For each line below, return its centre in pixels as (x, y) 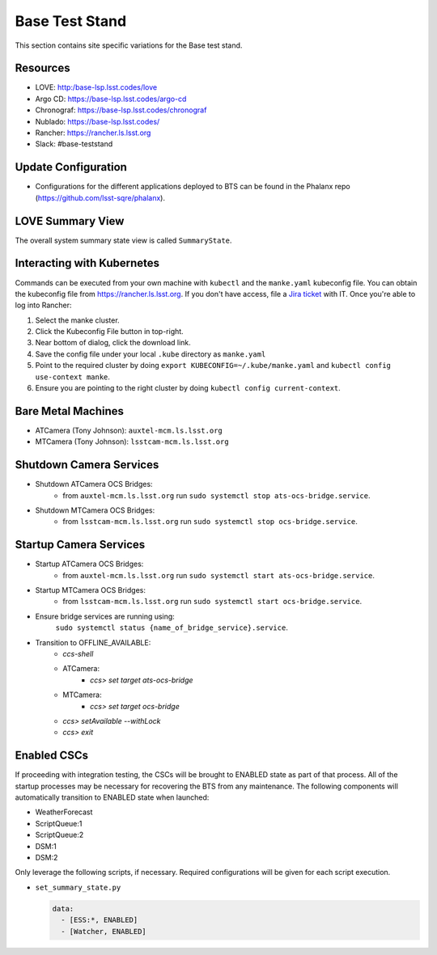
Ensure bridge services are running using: (105, 616)
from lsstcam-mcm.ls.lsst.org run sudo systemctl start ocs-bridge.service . (212, 602)
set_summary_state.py (78, 887)
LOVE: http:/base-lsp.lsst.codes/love (96, 87)
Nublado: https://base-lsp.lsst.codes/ (98, 121)
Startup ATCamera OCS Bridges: (89, 564)
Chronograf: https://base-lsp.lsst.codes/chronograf (121, 110)
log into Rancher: (43, 305)
